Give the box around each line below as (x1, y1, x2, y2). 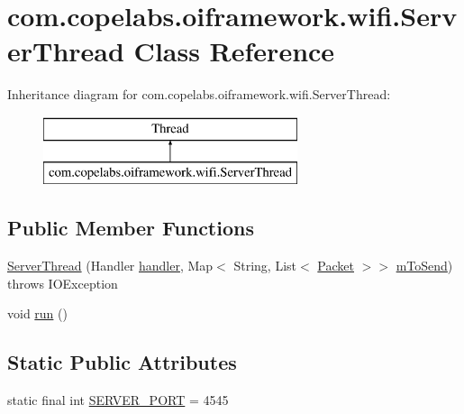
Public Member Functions (7, 214, 254, 242)
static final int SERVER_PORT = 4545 (7, 391, 229, 409)
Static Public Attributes (7, 348, 237, 376)
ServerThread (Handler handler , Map (7, 256, 214, 275)
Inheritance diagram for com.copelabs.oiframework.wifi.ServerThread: (7, 85, 391, 104)
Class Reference (133, 32, 335, 69)
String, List (233, 256, 297, 275)
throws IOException (7, 273, 118, 292)
